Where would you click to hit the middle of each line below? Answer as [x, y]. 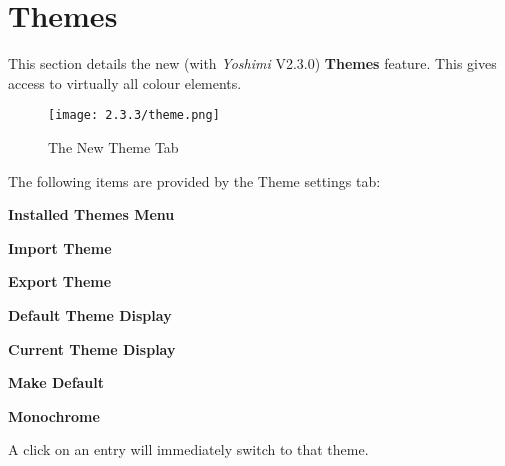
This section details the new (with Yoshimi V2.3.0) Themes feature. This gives [252, 63]
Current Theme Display [92, 348]
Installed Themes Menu [91, 214]
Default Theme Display [90, 314]
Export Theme [60, 281]
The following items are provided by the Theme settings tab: [194, 180]
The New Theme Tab [113, 146]
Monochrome [54, 415]
